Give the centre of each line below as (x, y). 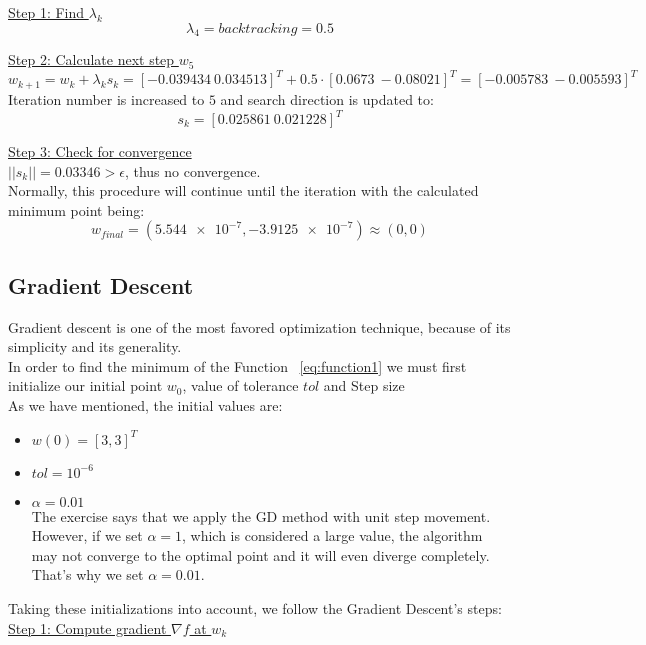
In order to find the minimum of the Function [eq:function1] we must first (237, 365)
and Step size (364, 385)
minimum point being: (76, 209)
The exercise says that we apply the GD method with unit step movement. (261, 515)
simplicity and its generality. (95, 346)
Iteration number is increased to (106, 98)
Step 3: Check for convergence (100, 151)
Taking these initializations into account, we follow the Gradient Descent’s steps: (255, 607)
